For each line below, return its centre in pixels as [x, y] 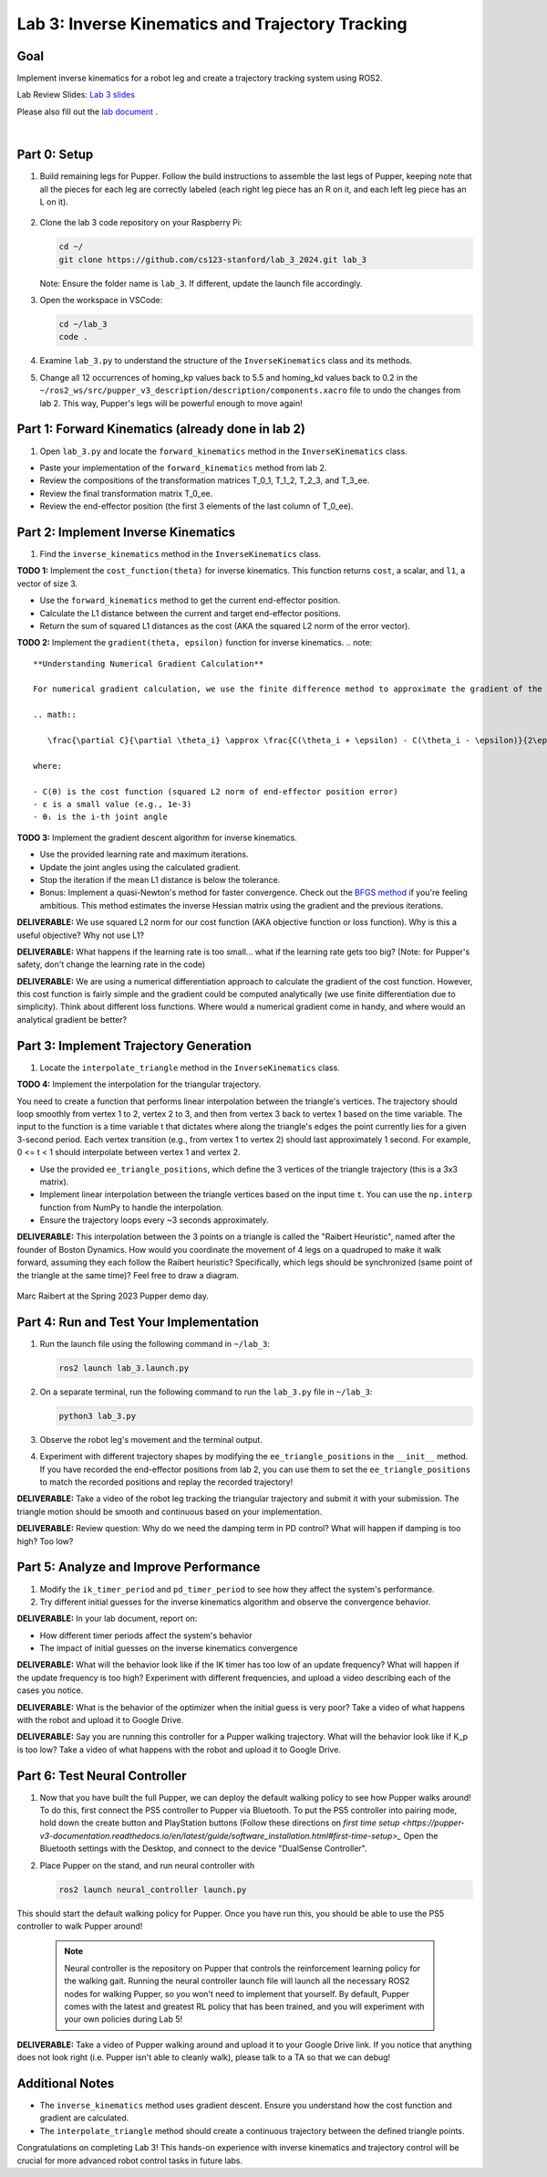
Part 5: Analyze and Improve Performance [139, 1567]
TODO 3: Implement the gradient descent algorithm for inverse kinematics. [157, 837]
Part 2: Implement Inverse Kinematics [126, 532]
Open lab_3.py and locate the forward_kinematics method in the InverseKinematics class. [223, 451]
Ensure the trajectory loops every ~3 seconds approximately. [154, 1220]
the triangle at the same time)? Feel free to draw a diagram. [128, 1275]
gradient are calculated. [84, 2118]
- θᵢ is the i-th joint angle [101, 817]
